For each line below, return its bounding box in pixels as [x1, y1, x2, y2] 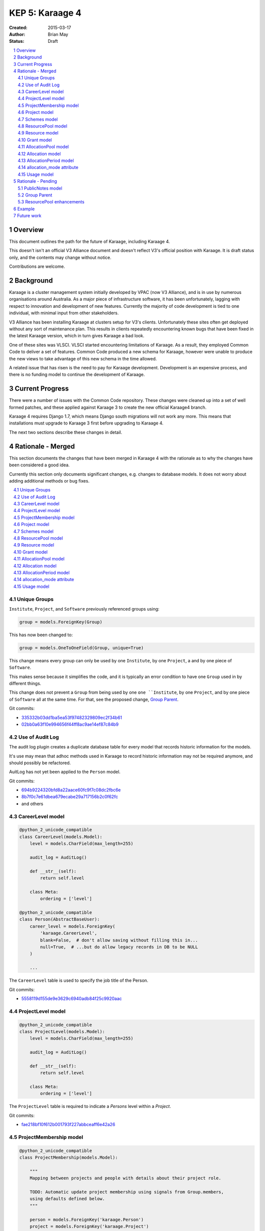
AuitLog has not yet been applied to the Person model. [9, 769, 121, 775]
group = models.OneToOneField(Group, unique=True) [19, 645, 144, 650]
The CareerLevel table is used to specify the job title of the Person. [9, 977, 149, 983]
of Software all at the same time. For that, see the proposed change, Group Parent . [9, 696, 179, 702]
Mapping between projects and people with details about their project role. [29, 1175, 222, 1181]
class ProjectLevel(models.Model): [19, 1029, 105, 1034]
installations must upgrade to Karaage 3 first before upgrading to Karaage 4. [9, 420, 164, 426]
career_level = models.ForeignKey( [29, 923, 115, 929]
